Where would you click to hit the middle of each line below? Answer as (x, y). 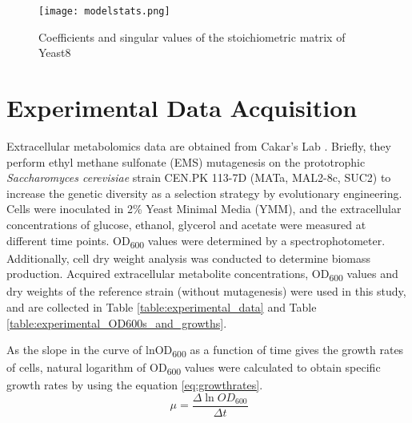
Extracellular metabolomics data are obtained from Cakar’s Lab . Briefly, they (199, 145)
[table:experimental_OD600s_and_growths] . (117, 322)
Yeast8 (55, 52)
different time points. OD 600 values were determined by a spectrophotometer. (196, 241)
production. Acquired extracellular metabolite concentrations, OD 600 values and (202, 275)
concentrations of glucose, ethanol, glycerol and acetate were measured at (186, 224)
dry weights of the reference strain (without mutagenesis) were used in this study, (206, 291)
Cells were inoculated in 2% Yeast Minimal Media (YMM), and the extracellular (204, 209)
